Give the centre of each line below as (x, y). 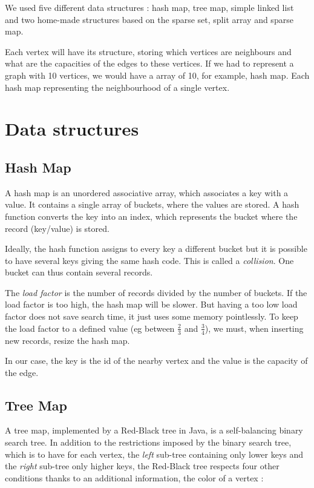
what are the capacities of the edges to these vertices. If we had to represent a (149, 63)
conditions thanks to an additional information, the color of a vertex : (134, 477)
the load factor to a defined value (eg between (90, 328)
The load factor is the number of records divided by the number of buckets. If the (156, 292)
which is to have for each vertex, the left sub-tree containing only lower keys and (154, 454)
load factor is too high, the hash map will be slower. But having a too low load (151, 304)
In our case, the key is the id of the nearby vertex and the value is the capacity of (156, 361)
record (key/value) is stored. (57, 228)
